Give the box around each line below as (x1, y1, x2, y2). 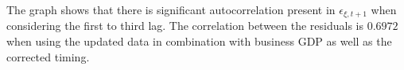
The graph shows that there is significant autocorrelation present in (6, 2, 336, 17)
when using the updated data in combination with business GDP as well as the (6, 33, 392, 50)
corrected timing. (6, 48, 90, 64)
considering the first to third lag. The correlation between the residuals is (6, 17, 364, 34)
